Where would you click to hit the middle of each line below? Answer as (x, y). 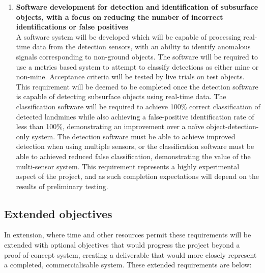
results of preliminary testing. (62, 186)
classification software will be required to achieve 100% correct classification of (138, 106)
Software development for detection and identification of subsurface (137, 7)
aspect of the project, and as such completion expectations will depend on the (137, 176)
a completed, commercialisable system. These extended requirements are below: (128, 265)
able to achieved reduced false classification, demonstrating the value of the (133, 156)
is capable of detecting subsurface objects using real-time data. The (121, 96)
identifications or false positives (72, 27)
